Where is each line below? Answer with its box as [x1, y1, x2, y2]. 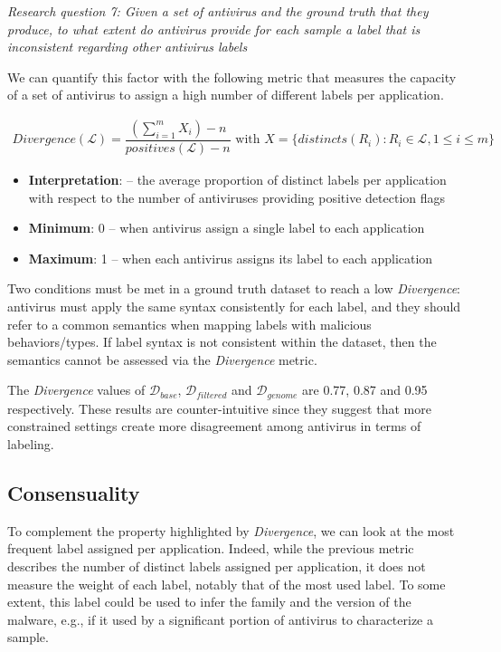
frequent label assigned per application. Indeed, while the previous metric [7, 539, 414, 558]
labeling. [7, 435, 54, 454]
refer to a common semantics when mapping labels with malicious [7, 314, 372, 333]
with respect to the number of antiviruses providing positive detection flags [28, 187, 446, 206]
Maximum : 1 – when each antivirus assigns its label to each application [28, 248, 433, 267]
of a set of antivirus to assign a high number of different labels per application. [7, 85, 444, 104]
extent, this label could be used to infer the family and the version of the [7, 592, 411, 611]
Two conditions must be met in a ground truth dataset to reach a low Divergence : [7, 279, 460, 298]
